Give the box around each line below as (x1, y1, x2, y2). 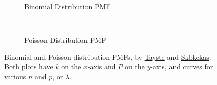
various (4, 71, 26, 81)
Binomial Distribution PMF (24, 1, 111, 11)
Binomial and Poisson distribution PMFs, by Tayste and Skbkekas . (4, 51, 211, 62)
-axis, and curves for (150, 61, 213, 72)
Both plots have (4, 61, 53, 72)
